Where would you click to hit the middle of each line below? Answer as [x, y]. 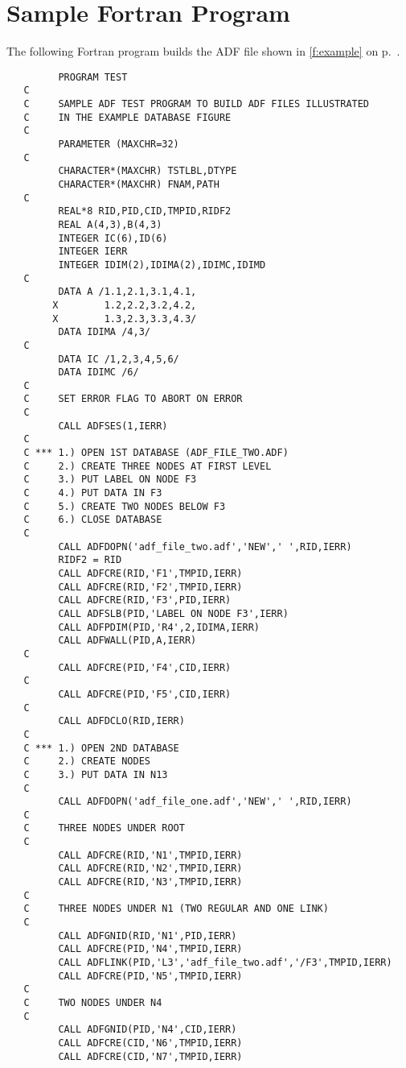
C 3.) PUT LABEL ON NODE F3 [110, 480]
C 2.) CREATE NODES [87, 762]
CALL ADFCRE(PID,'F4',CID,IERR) [145, 667]
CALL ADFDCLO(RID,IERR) [121, 721]
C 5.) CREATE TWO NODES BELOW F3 [125, 506]
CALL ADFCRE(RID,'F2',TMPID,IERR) [150, 587]
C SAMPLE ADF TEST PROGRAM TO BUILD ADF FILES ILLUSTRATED [197, 104]
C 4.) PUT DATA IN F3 [93, 493]
